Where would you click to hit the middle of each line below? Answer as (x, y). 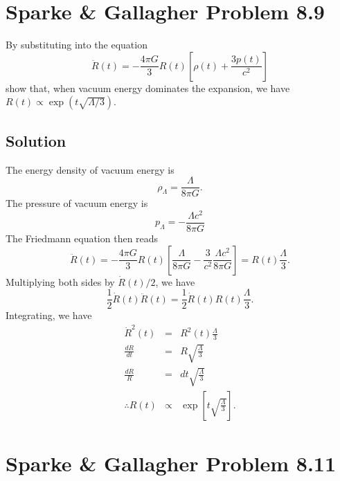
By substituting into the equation (77, 45)
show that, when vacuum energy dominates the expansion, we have (148, 88)
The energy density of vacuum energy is (90, 169)
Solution (36, 140)
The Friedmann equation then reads (82, 238)
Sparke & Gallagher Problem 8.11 (171, 463)
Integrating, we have (49, 315)
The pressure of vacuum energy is (77, 203)
